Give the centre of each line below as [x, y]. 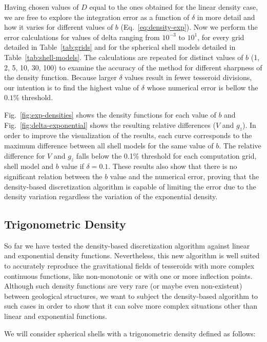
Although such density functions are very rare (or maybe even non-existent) [123, 286]
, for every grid [221, 37]
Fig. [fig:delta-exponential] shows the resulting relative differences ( [110, 125]
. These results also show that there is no [173, 166]
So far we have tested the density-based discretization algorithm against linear [127, 245]
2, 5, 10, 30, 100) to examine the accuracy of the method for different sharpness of [133, 67]
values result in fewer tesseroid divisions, [188, 77]
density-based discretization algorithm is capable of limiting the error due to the [130, 186]
